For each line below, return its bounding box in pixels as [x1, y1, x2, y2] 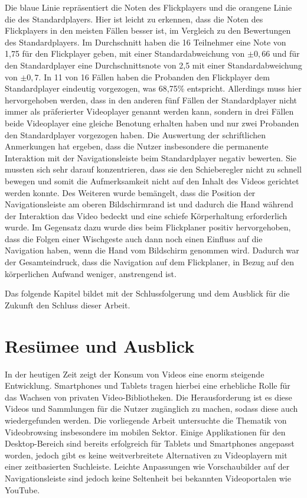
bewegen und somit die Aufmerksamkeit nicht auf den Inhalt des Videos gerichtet [5, 174, 299, 187]
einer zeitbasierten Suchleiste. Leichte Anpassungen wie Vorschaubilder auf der [5, 460, 290, 473]
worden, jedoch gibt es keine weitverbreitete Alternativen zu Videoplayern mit [5, 448, 288, 461]
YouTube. [5, 483, 40, 496]
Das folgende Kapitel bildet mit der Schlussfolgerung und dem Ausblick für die [5, 287, 290, 300]
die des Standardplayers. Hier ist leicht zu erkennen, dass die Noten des [5, 12, 263, 25]
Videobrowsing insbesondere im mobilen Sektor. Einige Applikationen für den [5, 425, 286, 438]
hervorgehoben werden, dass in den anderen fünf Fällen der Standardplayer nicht [5, 93, 298, 106]
